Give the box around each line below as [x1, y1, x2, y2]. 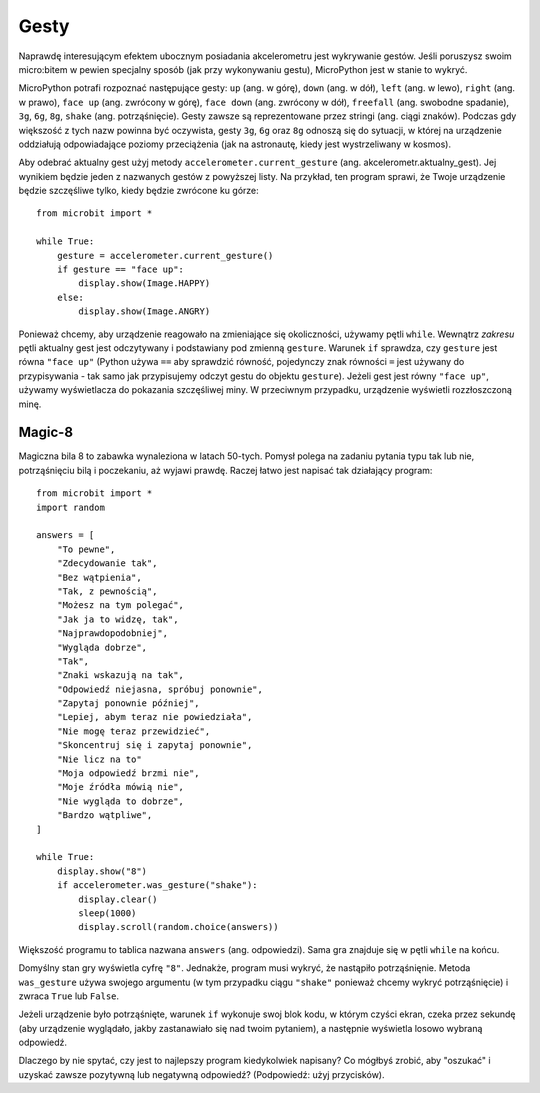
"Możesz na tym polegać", [56, 600, 185, 611]
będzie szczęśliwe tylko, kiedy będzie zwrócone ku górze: [18, 185, 259, 197]
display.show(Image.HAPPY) [78, 278, 211, 289]
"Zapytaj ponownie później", [56, 698, 200, 709]
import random [36, 501, 105, 513]
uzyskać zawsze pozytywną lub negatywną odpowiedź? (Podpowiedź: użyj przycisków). [18, 1068, 385, 1080]
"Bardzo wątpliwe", [56, 810, 153, 821]
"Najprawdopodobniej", [56, 628, 169, 639]
